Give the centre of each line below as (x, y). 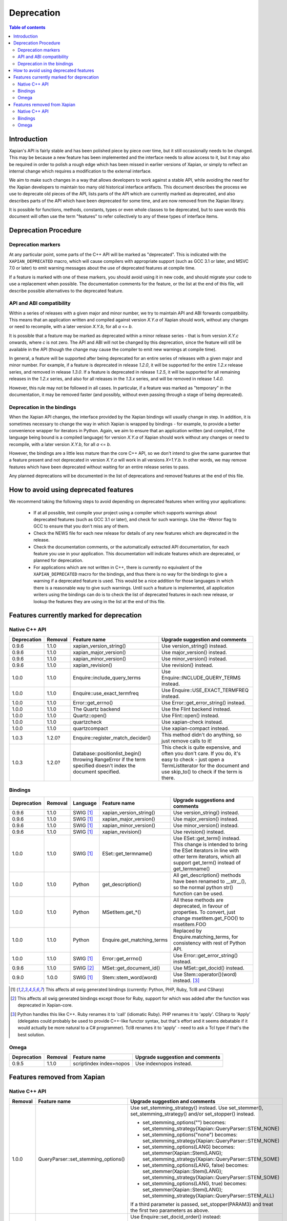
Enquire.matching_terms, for (206, 937)
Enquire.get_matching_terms (135, 940)
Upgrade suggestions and (204, 800)
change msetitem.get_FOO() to (208, 918)
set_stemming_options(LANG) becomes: (189, 1147)
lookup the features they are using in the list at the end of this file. (100, 601)
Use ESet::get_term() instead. (207, 838)
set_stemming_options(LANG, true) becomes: (195, 1183)
